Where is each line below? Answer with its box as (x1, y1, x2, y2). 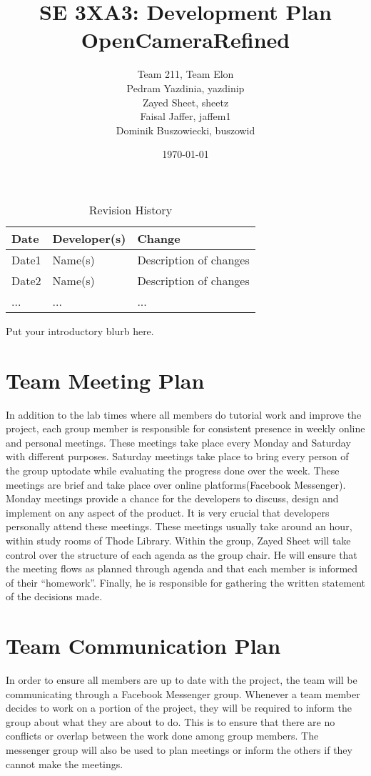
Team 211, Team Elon (137, 66, 234, 81)
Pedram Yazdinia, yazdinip (126, 80, 245, 95)
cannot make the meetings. (6, 756, 123, 771)
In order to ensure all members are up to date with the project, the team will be (6, 672, 357, 687)
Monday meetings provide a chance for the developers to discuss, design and (6, 491, 339, 506)
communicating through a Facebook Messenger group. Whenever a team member (6, 686, 360, 701)
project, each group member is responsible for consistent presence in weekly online (6, 421, 365, 436)
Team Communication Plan (6, 631, 281, 660)
